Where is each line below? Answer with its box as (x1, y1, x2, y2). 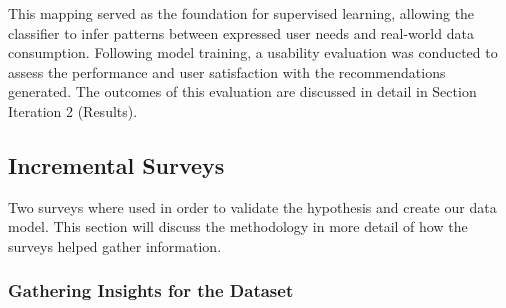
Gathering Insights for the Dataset (8, 278, 294, 303)
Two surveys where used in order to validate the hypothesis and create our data (8, 196, 497, 217)
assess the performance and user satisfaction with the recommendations (8, 61, 446, 82)
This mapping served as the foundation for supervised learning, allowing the (8, 3, 475, 23)
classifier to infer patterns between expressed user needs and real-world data (8, 22, 474, 43)
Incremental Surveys (8, 149, 225, 180)
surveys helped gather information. (8, 235, 222, 256)
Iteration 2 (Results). (8, 100, 138, 121)
